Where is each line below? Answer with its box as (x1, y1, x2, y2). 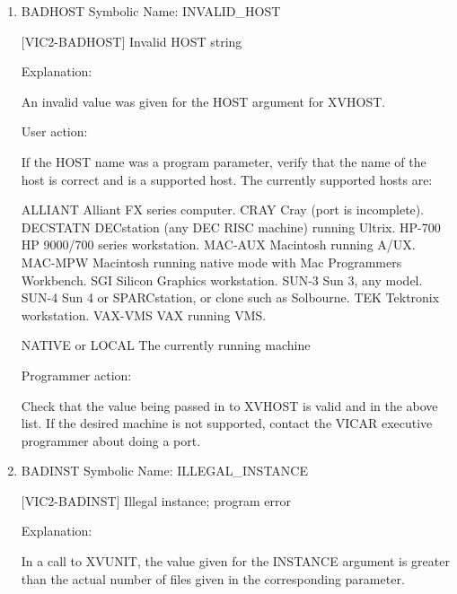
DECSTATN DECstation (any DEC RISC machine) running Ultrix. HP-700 (21, 217, 441, 236)
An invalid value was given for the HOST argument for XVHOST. (21, 92, 386, 110)
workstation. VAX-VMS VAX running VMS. (21, 305, 267, 324)
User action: (21, 122, 88, 141)
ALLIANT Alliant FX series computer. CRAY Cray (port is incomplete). (21, 200, 425, 219)
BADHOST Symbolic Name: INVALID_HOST (21, 2, 281, 20)
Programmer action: (21, 365, 132, 384)
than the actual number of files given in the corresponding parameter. (21, 569, 405, 588)
